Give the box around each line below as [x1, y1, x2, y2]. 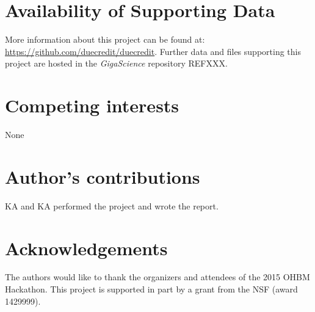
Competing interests [5, 93, 179, 118]
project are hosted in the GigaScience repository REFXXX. [5, 57, 228, 70]
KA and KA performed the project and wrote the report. [5, 199, 219, 212]
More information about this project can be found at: [5, 33, 205, 46]
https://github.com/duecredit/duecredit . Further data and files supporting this [5, 45, 301, 57]
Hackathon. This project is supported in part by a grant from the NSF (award [5, 283, 298, 296]
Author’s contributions [5, 164, 200, 189]
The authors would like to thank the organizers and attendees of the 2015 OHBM [5, 270, 310, 283]
